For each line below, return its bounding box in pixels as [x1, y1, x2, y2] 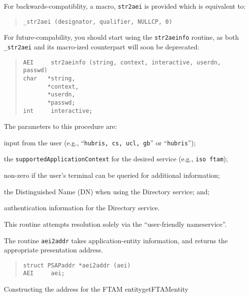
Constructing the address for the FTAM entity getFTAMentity [4, 284, 188, 294]
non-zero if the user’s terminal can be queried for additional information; [4, 170, 220, 180]
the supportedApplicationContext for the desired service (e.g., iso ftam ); [4, 154, 228, 164]
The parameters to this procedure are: [4, 121, 117, 131]
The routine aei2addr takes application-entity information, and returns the [4, 235, 228, 245]
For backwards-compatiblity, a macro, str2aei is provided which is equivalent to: [4, 1, 246, 11]
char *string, [23, 75, 76, 82]
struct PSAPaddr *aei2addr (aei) [23, 262, 131, 269]
